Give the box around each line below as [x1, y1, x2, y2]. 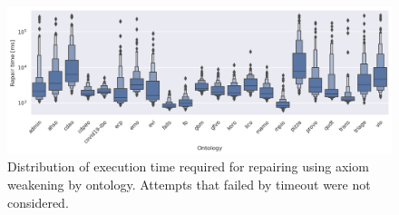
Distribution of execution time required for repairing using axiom [7, 157, 369, 176]
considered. [7, 192, 69, 211]
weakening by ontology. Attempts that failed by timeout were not [7, 175, 371, 194]
